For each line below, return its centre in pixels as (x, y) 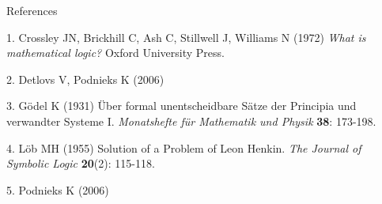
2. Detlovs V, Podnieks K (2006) (85, 79)
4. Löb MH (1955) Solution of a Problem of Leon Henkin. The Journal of (184, 147)
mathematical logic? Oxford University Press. (115, 53)
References (32, 10)
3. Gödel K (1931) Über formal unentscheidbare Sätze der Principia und (182, 106)
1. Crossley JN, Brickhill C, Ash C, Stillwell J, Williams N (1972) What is (186, 37)
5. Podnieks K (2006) (58, 189)
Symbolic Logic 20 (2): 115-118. (81, 163)
